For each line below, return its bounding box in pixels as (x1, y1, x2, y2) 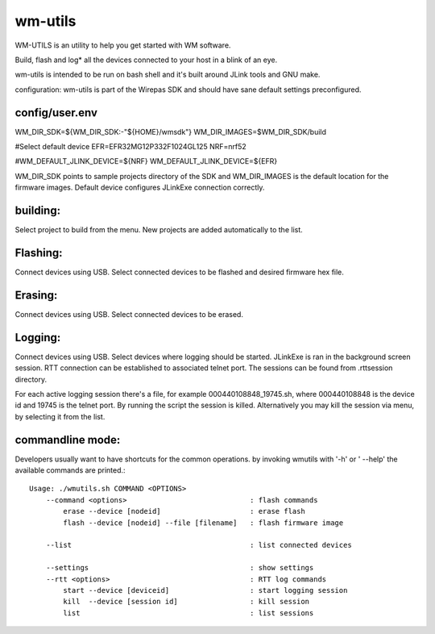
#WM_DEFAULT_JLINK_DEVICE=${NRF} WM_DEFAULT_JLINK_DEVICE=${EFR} (14, 156, 278, 166)
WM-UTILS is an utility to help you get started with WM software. (14, 40, 231, 50)
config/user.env (14, 106, 98, 119)
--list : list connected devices (45, 540, 352, 550)
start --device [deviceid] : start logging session (63, 586, 348, 594)
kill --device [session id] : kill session (63, 597, 310, 607)
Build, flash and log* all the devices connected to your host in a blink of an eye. (14, 55, 278, 65)
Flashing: (14, 246, 64, 260)
